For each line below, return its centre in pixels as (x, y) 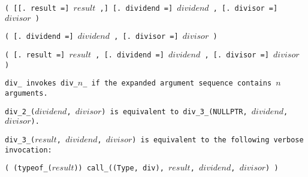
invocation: (28, 150)
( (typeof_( (28, 168)
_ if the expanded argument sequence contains (177, 83)
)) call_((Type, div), (119, 168)
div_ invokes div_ (41, 83)
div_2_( (20, 112)
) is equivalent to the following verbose (218, 140)
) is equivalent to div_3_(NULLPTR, (174, 112)
